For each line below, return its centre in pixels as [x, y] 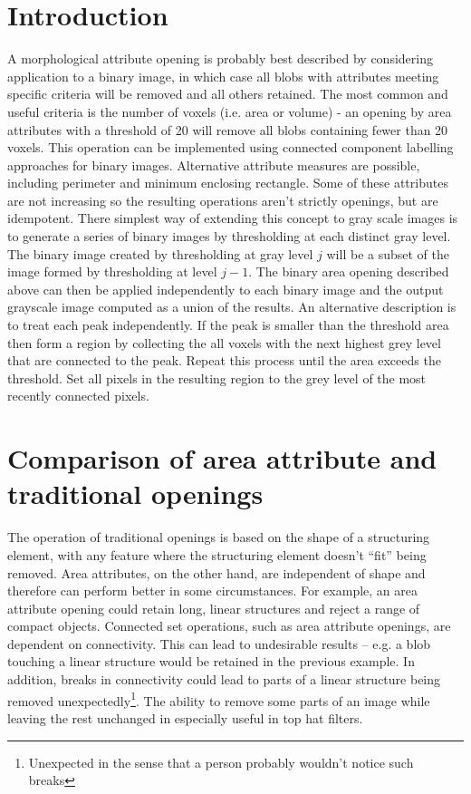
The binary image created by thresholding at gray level [160, 253]
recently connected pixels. [78, 396]
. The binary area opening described [349, 271]
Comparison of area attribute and [222, 458]
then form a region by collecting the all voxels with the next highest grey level [224, 342]
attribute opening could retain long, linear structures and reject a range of [214, 608]
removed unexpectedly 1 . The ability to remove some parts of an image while [219, 699]
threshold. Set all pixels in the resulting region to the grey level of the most [217, 378]
